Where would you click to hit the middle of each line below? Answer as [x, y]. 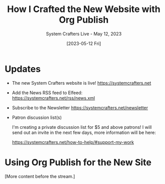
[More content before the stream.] [40, 176]
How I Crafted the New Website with [84, 9]
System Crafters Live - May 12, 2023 [84, 34]
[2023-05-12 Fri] [84, 43]
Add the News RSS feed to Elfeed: [47, 93]
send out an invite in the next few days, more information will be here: [84, 132]
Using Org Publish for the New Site [78, 162]
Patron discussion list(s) [37, 117]
